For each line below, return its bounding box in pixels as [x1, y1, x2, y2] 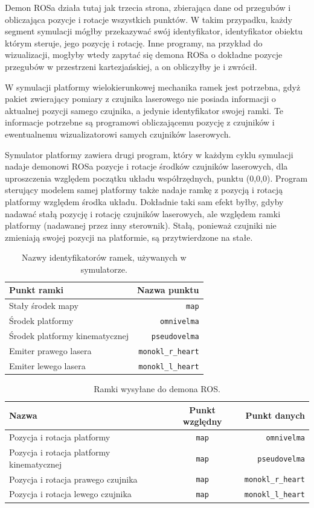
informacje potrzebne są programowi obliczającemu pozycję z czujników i [5, 116, 275, 129]
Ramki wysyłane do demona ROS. [94, 383, 220, 395]
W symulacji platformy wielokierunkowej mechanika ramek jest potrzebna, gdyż [5, 80, 301, 93]
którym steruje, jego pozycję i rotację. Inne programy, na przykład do [5, 36, 263, 49]
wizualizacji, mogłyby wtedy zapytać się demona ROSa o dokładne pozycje [5, 48, 283, 61]
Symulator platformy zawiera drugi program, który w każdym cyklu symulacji [5, 148, 293, 160]
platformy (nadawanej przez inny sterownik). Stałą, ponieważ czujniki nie [5, 219, 277, 232]
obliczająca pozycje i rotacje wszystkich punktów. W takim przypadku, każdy [5, 13, 292, 25]
